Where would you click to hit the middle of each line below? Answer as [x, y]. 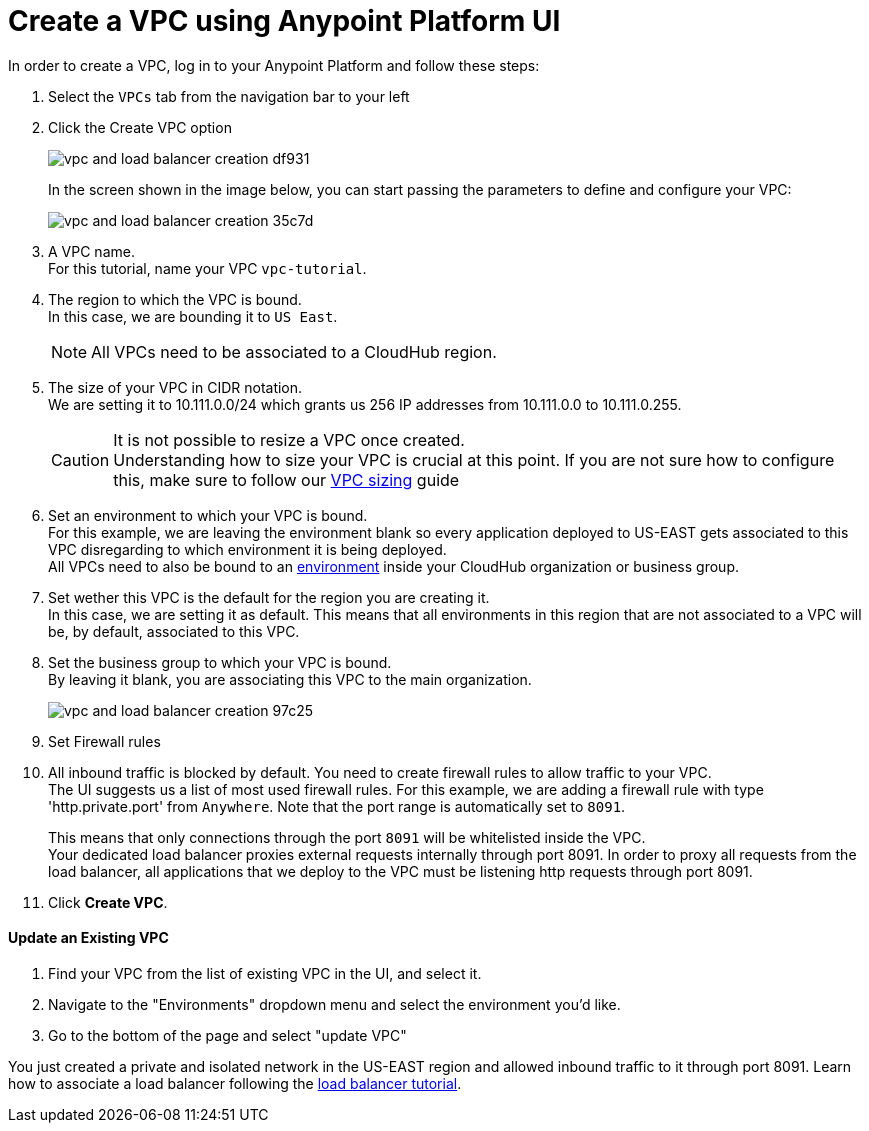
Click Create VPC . [108, 902]
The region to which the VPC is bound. [175, 299]
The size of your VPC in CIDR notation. [175, 387]
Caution [80, 459]
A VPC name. [91, 251]
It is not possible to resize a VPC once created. [289, 439]
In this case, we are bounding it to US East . [193, 316]
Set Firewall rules [104, 741]
